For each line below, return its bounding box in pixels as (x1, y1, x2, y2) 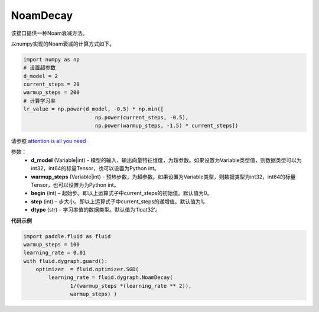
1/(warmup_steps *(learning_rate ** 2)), (70, 282, 192, 289)
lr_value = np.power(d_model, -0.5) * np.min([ (23, 106, 164, 112)
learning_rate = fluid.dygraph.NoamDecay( (48, 274, 174, 281)
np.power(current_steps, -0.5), (95, 114, 189, 121)
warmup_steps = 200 (23, 89, 80, 96)
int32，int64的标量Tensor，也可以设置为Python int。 (31, 165, 159, 172)
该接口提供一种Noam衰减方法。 (11, 30, 88, 37)
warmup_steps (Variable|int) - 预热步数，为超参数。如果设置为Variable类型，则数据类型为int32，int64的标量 (31, 173, 296, 180)
